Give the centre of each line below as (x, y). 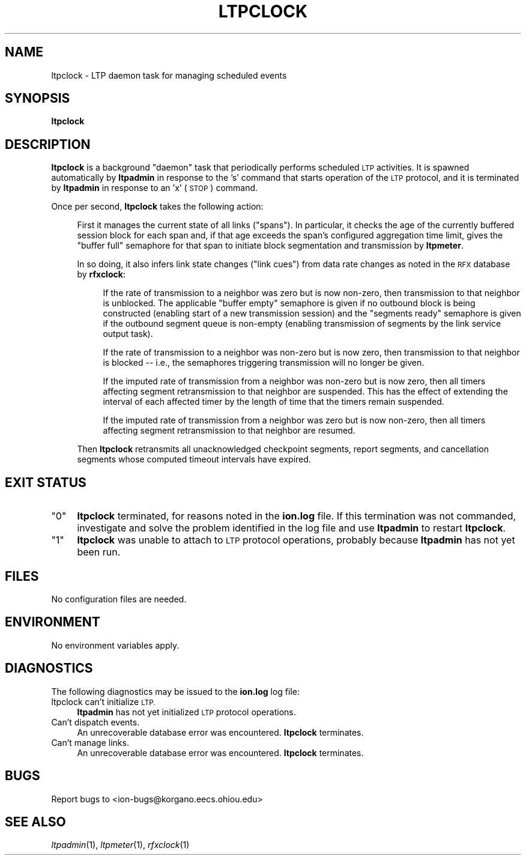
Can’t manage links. (90, 742)
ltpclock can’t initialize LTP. (103, 701)
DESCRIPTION (48, 144)
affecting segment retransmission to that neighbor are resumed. (229, 431)
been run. (99, 552)
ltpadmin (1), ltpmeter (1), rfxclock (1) (120, 845)
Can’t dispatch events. (95, 722)
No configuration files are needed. (119, 599)
